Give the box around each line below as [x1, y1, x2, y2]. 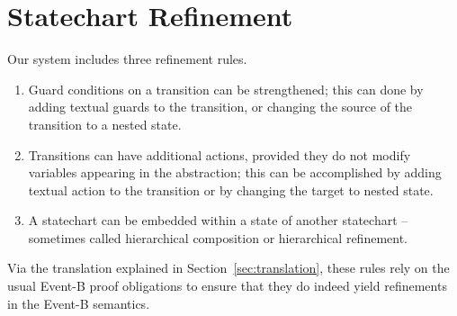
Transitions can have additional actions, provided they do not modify [28, 145, 411, 164]
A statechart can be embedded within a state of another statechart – [28, 211, 408, 230]
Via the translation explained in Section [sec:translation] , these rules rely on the [7, 258, 450, 277]
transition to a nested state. [28, 114, 182, 133]
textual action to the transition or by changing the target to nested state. [28, 180, 434, 199]
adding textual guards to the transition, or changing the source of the [28, 97, 413, 116]
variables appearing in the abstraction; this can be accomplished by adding [28, 163, 442, 182]
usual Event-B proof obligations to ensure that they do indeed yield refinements [7, 276, 447, 295]
